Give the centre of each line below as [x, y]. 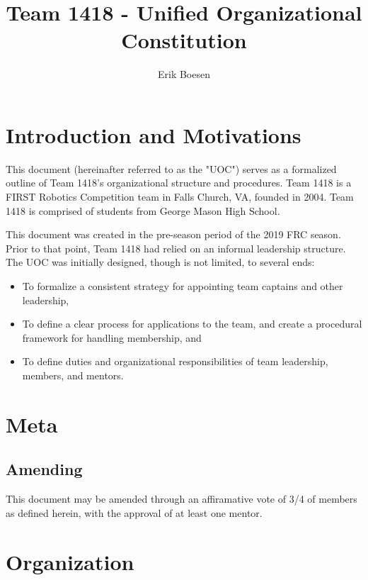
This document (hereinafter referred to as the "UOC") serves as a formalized [171, 168]
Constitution [184, 40]
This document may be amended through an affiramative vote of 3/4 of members [182, 499]
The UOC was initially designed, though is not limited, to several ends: [160, 262]
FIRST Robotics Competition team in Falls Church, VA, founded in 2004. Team [180, 197]
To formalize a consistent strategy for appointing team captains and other [183, 286]
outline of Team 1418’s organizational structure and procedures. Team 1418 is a [179, 183]
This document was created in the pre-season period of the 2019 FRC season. [173, 234]
